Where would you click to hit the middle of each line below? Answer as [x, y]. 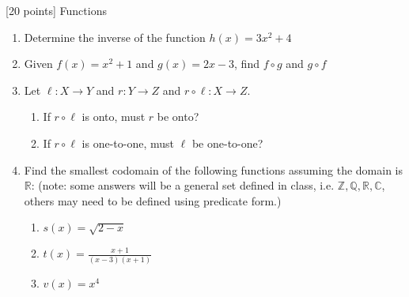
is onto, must [114, 117]
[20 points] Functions [56, 10]
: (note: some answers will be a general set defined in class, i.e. [183, 185]
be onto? [178, 117]
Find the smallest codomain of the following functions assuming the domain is [214, 169]
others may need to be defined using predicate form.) [153, 200]
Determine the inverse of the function [115, 37]
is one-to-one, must [128, 143]
